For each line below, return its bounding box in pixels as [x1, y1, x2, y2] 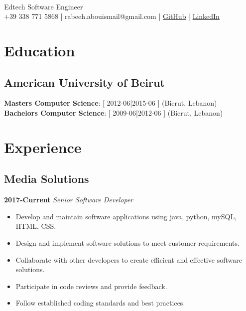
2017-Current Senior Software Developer [4, 194, 133, 205]
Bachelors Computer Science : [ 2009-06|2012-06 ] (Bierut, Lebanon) [4, 107, 223, 118]
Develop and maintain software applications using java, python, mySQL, [15, 211, 237, 221]
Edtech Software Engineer [4, 1, 83, 11]
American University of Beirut [4, 74, 165, 90]
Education [4, 40, 75, 60]
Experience [4, 137, 82, 157]
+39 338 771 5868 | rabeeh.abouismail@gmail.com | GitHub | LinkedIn [4, 11, 220, 21]
